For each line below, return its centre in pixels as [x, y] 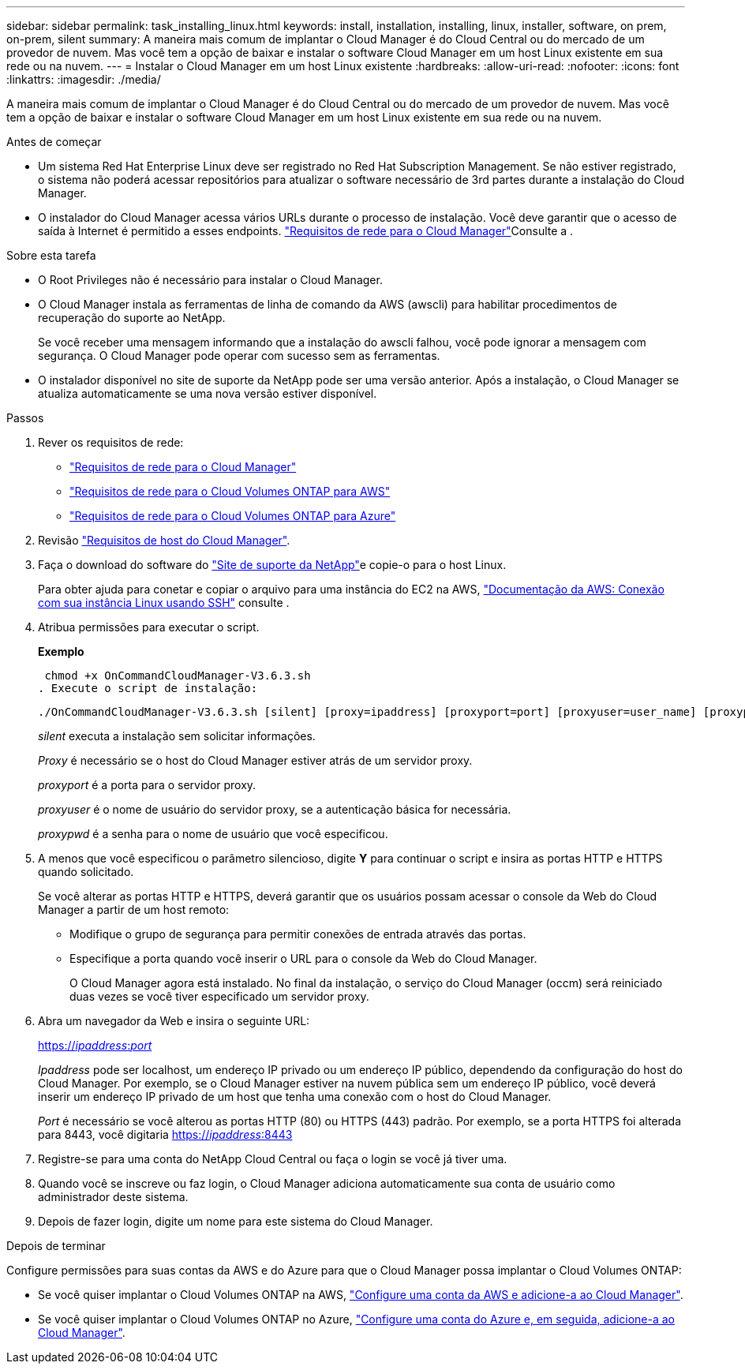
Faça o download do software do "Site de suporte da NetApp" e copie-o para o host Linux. [272, 565]
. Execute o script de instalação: [148, 688]
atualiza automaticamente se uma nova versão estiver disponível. [208, 393]
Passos [25, 418]
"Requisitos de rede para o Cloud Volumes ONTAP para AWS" [230, 491]
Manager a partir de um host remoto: [134, 910]
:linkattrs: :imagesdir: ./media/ [84, 79]
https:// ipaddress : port [95, 1045]
